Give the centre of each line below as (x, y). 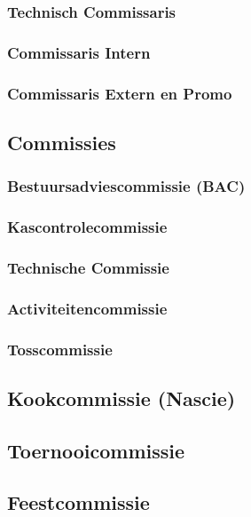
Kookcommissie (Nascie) (122, 398)
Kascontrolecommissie (87, 227)
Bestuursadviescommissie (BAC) (126, 186)
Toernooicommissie (96, 450)
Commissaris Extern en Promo (120, 93)
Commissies (62, 142)
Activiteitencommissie (87, 308)
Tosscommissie (60, 349)
